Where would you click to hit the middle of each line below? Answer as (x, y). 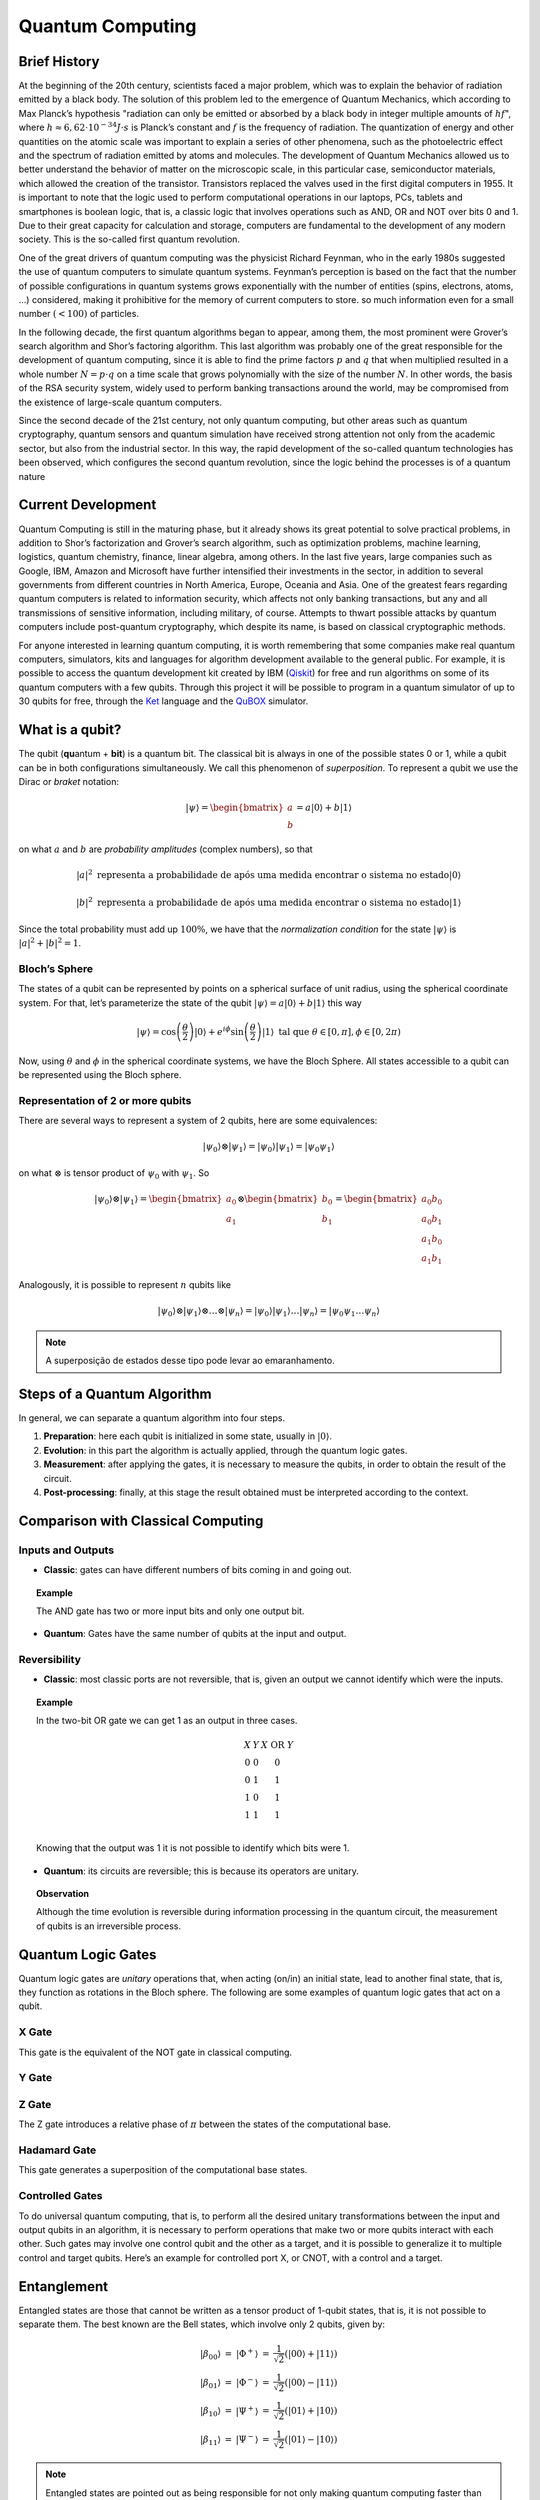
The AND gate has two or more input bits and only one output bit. (170, 1611)
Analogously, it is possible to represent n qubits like (125, 1284)
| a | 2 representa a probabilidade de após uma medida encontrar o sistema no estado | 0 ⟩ (269, 874)
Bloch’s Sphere (56, 968)
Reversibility (50, 1660)
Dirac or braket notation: (69, 781)
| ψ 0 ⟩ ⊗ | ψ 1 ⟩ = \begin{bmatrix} (158, 1200)
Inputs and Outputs (66, 1550)
